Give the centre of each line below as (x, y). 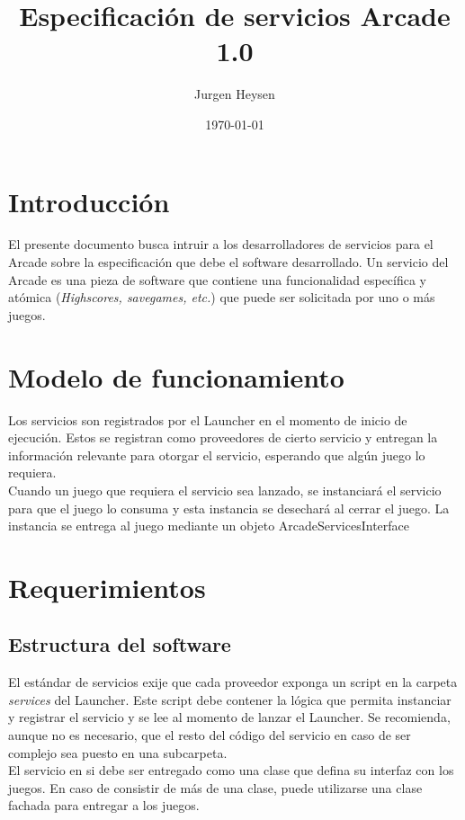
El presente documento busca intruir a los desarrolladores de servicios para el (221, 244)
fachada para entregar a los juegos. (104, 805)
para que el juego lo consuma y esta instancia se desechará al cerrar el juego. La (229, 508)
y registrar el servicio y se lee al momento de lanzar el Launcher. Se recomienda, (229, 717)
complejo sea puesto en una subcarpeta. (118, 752)
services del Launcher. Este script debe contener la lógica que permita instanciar (230, 699)
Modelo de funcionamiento (176, 376)
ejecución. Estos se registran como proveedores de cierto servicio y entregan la (223, 437)
